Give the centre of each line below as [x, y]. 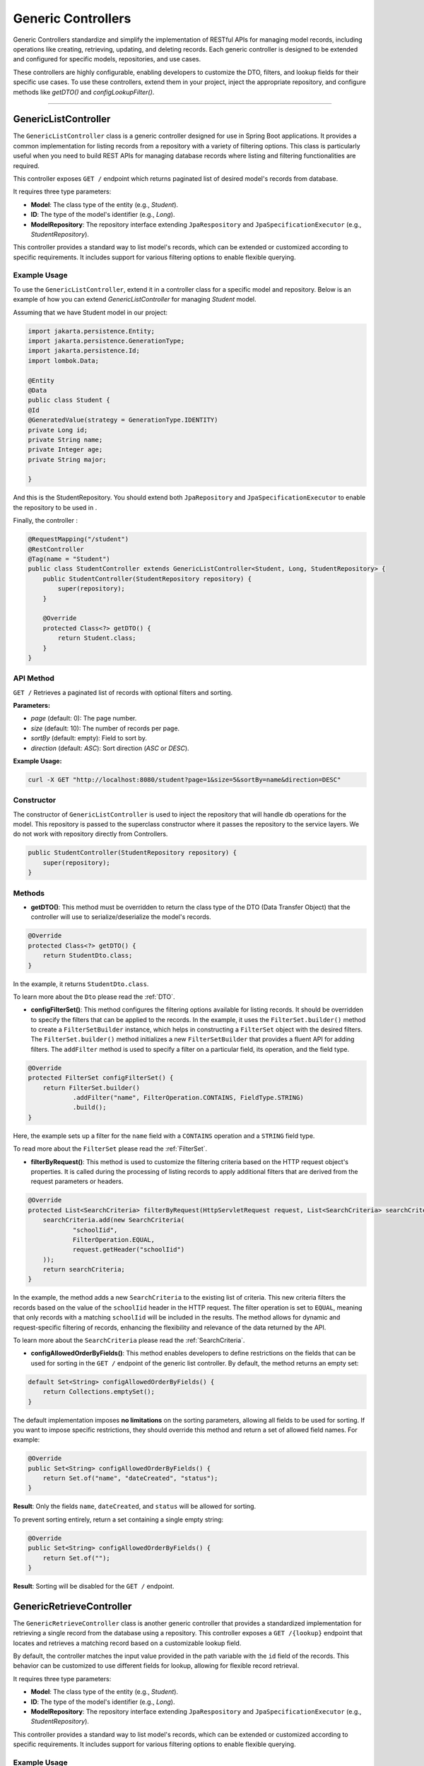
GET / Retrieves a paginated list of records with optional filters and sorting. [123, 692]
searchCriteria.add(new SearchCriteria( [114, 1220]
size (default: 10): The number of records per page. [105, 728]
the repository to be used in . [55, 507]
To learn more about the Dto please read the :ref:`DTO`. [94, 997]
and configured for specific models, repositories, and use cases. [107, 59]
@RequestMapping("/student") [78, 539]
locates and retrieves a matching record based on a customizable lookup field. [127, 1643]
